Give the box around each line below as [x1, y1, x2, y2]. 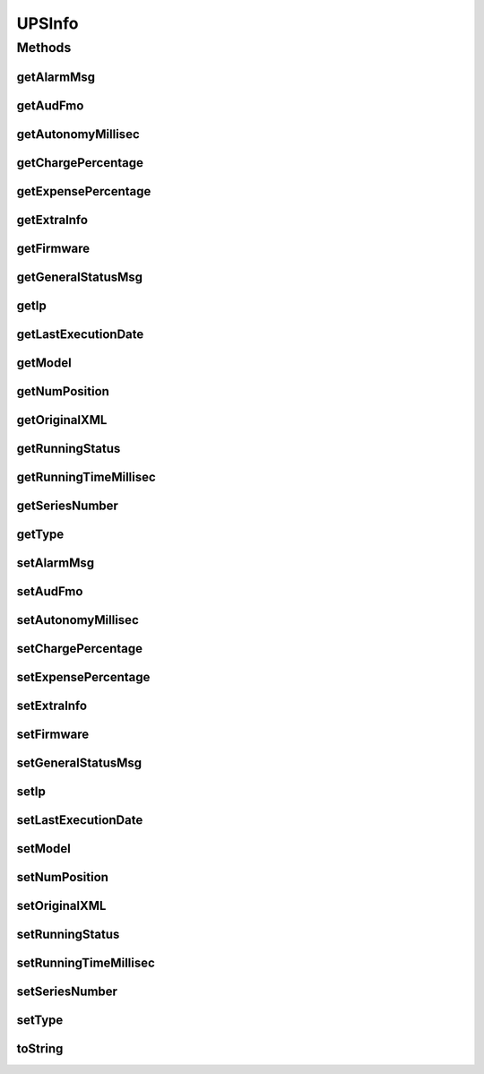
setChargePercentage [16, 641, 143, 656]
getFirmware [16, 240, 90, 256]
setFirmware [16, 726, 90, 741]
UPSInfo [16, 13, 79, 33]
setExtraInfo [16, 697, 88, 713]
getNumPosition [16, 384, 109, 399]
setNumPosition [16, 870, 109, 885]
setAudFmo [16, 584, 83, 599]
